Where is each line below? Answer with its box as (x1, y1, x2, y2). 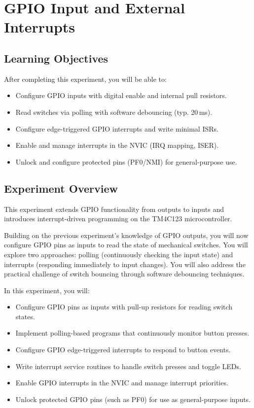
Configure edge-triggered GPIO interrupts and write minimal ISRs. (15, 123, 218, 134)
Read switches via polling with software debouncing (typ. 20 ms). (15, 106, 213, 117)
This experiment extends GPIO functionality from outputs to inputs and (4, 204, 224, 214)
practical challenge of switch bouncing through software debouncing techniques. (4, 269, 245, 279)
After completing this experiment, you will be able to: (4, 73, 167, 84)
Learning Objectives (4, 50, 109, 66)
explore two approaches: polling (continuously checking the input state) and (4, 249, 233, 259)
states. (15, 311, 35, 321)
